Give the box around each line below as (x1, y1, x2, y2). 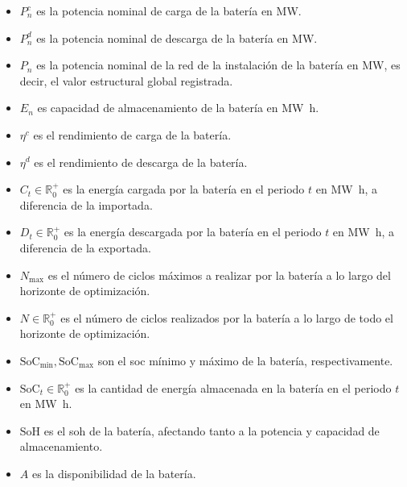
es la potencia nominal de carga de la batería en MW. (36, 2, 302, 19)
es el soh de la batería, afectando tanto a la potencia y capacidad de (43, 422, 380, 439)
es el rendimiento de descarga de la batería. (34, 153, 248, 170)
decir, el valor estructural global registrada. (19, 72, 233, 89)
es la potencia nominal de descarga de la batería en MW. (36, 29, 318, 46)
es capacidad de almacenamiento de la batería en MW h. (37, 99, 319, 116)
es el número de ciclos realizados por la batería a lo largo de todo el (60, 309, 393, 326)
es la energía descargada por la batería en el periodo (64, 223, 322, 240)
